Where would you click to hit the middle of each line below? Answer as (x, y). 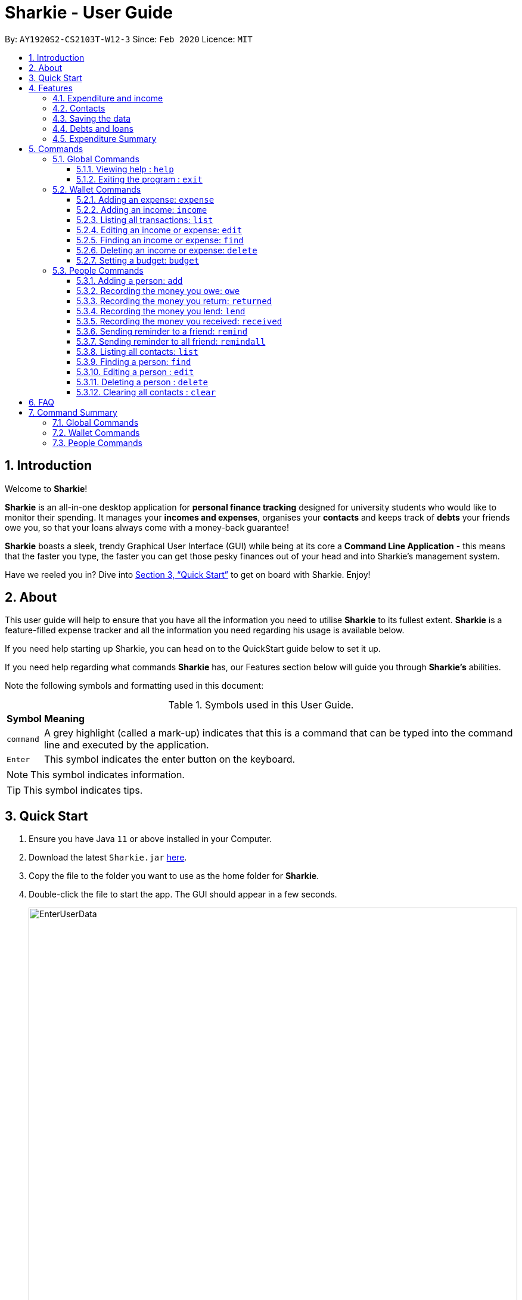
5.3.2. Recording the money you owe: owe (158, 290)
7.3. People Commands (97, 442)
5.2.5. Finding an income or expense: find (160, 240)
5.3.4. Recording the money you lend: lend (161, 311)
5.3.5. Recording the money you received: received (179, 321)
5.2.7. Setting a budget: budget (138, 260)
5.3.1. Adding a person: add (130, 280)
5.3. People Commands (98, 270)
